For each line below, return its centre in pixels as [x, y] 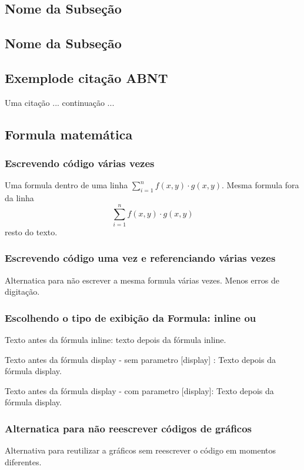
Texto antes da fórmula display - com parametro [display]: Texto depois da [139, 390]
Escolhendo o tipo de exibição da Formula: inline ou [131, 317]
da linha [19, 198]
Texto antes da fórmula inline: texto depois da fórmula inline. [116, 340]
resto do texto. [31, 231]
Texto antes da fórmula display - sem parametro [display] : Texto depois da [140, 359]
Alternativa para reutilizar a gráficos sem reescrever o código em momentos [140, 450]
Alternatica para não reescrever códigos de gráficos [128, 428]
